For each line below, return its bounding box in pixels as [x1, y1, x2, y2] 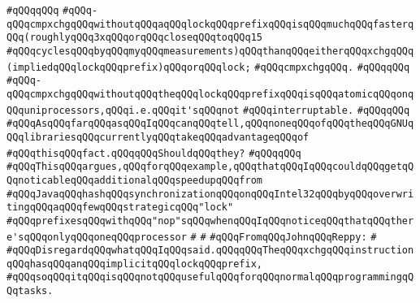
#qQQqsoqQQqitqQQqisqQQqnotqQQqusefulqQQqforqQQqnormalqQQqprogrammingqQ [6, 271, 414, 284]
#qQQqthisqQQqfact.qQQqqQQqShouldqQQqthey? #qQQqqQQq [6, 147, 301, 159]
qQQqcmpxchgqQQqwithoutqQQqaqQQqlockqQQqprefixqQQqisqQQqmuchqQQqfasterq [6, 18, 414, 30]
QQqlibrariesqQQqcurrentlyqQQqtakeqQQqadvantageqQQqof [6, 131, 310, 143]
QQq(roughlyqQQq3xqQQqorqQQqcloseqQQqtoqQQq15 [6, 32, 262, 44]
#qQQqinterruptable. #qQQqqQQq [243, 104, 410, 116]
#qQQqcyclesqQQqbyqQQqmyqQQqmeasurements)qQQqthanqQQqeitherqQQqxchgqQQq [6, 45, 414, 57]
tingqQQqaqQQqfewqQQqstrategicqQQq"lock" [6, 201, 234, 214]
